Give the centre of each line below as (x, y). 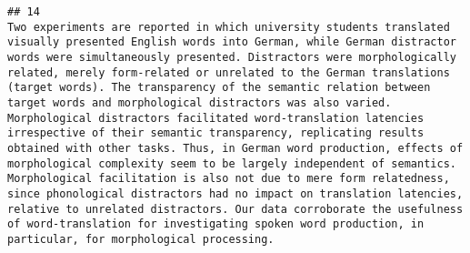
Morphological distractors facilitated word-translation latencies (216, 118)
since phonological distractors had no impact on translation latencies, (235, 193)
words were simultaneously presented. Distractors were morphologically (232, 57)
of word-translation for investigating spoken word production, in (216, 224)
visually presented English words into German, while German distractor (232, 42)
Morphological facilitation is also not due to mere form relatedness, (229, 179)
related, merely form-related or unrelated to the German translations (229, 72)
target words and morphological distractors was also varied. (200, 102)
